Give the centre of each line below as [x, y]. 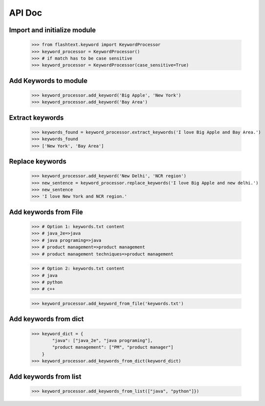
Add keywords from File [46, 212]
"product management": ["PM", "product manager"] [113, 347]
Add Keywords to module [48, 81]
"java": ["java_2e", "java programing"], [102, 340]
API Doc [26, 13]
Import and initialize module [53, 30]
